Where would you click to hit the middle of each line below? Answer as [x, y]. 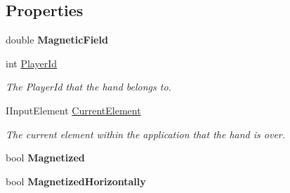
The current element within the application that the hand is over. [146, 134]
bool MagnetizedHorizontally [76, 181]
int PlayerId [31, 63]
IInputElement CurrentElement [73, 110]
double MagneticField [57, 40]
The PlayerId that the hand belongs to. [88, 87]
